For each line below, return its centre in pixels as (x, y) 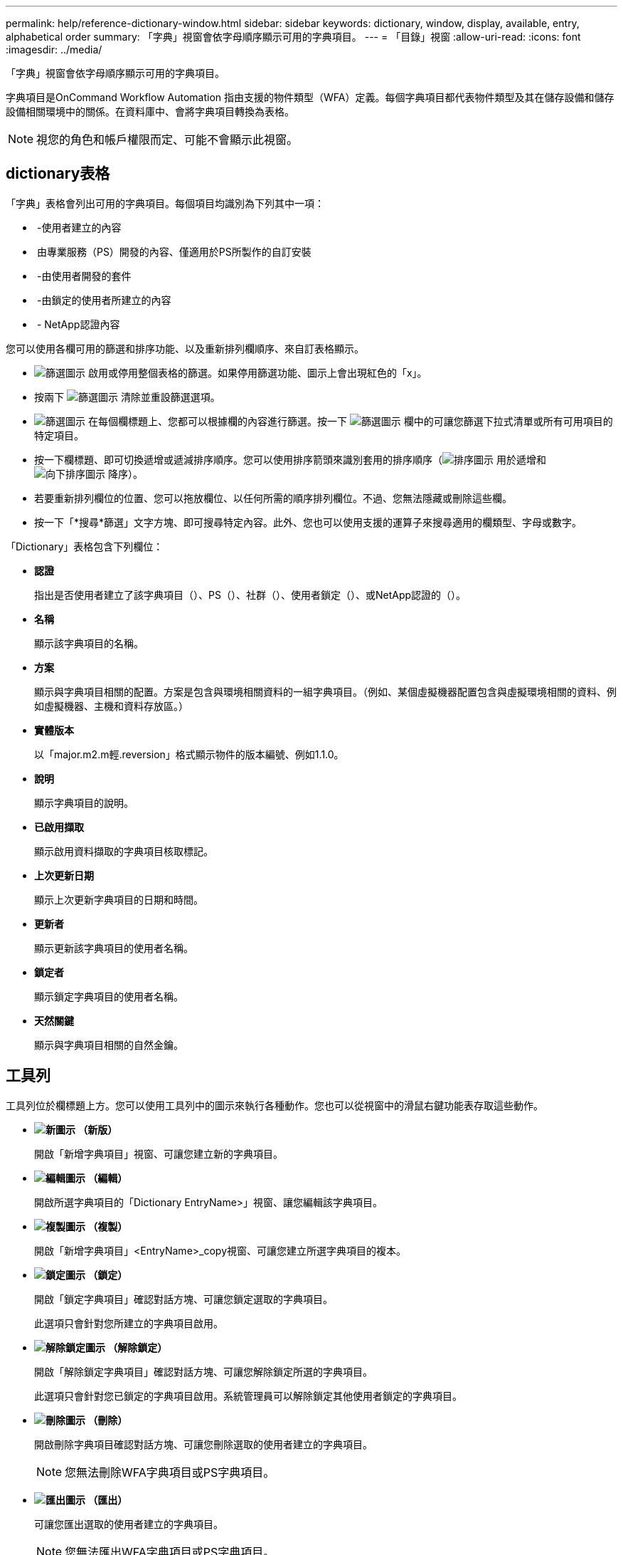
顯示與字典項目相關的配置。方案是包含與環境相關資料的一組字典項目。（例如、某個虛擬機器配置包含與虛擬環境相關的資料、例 (325, 691)
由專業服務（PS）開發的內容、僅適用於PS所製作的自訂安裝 (174, 251)
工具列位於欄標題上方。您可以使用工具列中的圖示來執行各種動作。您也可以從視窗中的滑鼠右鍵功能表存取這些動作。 (275, 1105)
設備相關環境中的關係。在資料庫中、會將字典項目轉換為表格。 (150, 111)
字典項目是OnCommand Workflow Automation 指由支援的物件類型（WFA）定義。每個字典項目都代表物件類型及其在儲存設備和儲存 (310, 97)
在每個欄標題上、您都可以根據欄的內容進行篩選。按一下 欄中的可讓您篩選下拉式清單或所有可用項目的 (350, 421)
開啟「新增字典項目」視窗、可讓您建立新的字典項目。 (159, 1153)
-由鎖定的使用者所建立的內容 (104, 300)
